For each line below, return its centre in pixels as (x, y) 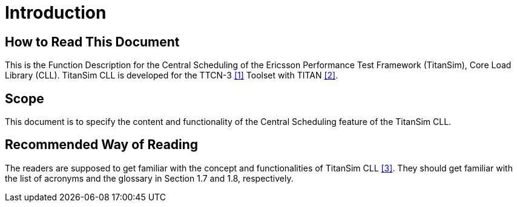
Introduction (56, 13)
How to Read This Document (92, 42)
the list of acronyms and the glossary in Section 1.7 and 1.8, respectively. (149, 178)
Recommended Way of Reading (102, 145)
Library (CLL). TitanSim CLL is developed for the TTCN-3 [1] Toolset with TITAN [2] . (172, 75)
